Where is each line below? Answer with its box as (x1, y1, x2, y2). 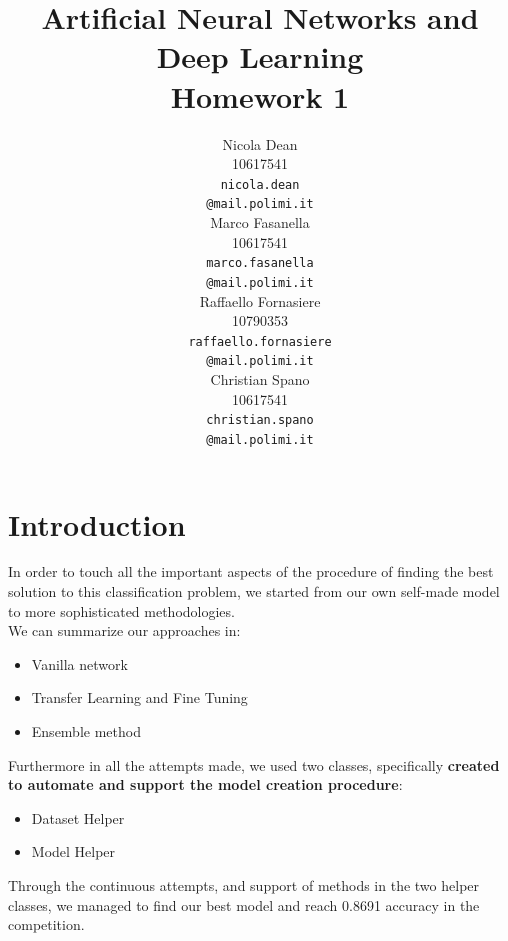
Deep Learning (156, 36, 364, 77)
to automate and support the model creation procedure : (8, 774, 403, 795)
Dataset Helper (31, 807, 125, 828)
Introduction (8, 503, 186, 544)
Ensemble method (31, 721, 141, 741)
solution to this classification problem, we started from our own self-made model (8, 581, 500, 602)
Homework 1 (170, 75, 350, 116)
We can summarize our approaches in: (8, 620, 241, 641)
